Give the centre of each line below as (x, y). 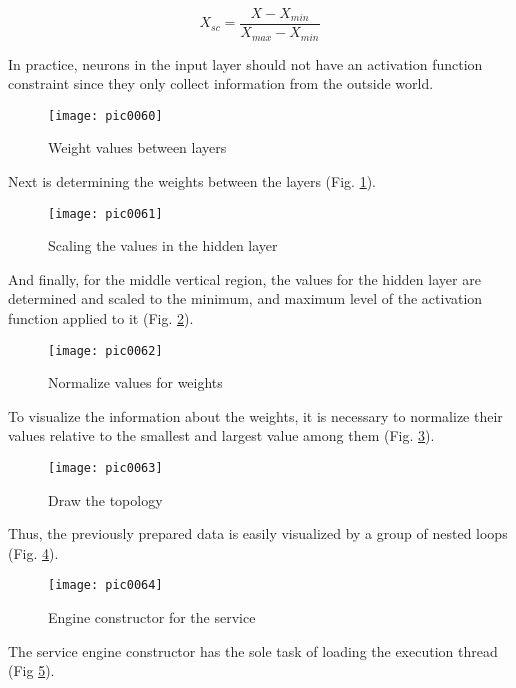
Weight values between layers (137, 147)
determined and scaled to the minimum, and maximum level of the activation (245, 298)
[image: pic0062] (105, 350)
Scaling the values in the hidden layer (163, 245)
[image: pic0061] (105, 213)
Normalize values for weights (135, 382)
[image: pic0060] (105, 115)
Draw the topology (105, 499)
